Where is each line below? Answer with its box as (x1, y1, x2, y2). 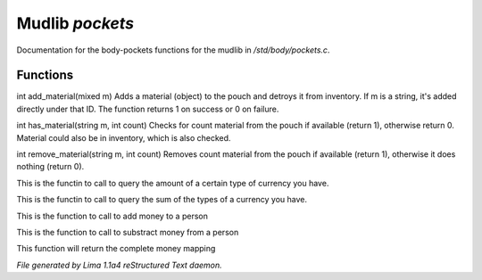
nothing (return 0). (16, 161, 85, 172)
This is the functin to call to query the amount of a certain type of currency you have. (16, 177, 329, 188)
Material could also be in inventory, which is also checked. (16, 132, 231, 143)
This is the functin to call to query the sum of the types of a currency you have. (16, 194, 308, 205)
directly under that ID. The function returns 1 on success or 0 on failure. (16, 103, 279, 114)
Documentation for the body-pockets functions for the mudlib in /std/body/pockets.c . (16, 45, 330, 55)
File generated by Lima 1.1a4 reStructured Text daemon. (16, 259, 222, 270)
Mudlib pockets (16, 13, 134, 33)
